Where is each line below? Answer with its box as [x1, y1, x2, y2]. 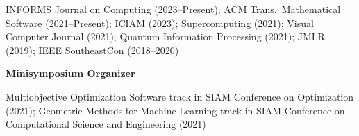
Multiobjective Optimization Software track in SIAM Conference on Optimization [6, 89, 354, 103]
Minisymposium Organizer [6, 66, 135, 80]
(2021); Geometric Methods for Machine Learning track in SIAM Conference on [6, 103, 345, 117]
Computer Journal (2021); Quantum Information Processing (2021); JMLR [6, 29, 325, 44]
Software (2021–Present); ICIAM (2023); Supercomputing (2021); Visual [6, 15, 314, 30]
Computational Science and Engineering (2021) [6, 117, 206, 131]
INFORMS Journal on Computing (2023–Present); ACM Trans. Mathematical [6, 2, 341, 16]
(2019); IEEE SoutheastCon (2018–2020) [6, 42, 179, 57]
